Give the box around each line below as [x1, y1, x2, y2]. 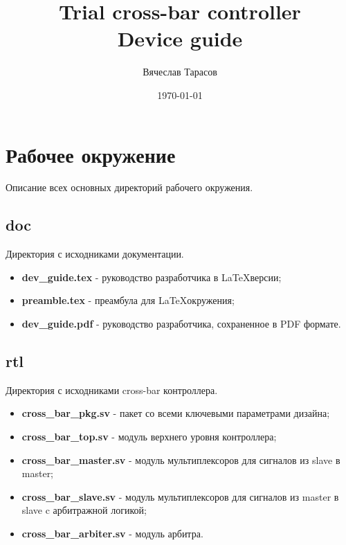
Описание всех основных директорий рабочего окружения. [6, 180, 253, 195]
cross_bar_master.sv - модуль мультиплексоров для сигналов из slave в [21, 452, 340, 467]
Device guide [117, 24, 243, 53]
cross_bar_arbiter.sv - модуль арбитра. [21, 526, 203, 540]
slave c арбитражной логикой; [21, 503, 147, 517]
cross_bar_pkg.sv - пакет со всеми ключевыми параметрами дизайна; [21, 406, 330, 420]
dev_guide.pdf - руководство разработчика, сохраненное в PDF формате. [21, 316, 341, 331]
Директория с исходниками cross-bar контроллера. [6, 382, 218, 397]
